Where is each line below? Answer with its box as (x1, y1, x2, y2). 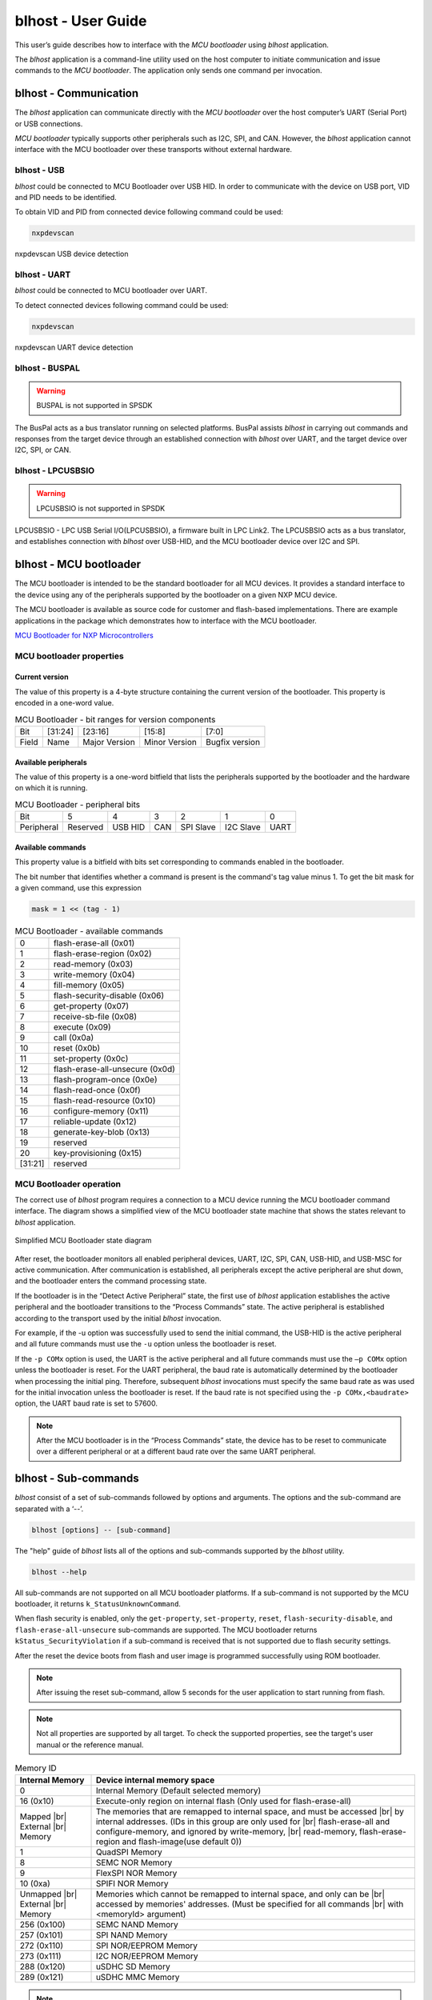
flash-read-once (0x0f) (53, 1085, 142, 1096)
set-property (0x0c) (53, 1053, 129, 1064)
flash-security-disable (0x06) (53, 990, 164, 1002)
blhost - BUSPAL (14, 362, 80, 374)
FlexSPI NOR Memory (95, 1868, 178, 1879)
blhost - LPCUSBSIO (14, 465, 95, 476)
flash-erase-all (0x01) (53, 938, 135, 949)
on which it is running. (14, 783, 88, 793)
